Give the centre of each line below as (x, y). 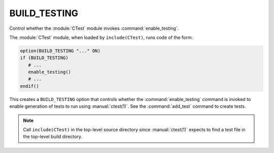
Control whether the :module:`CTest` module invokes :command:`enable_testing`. (94, 28)
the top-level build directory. (53, 137)
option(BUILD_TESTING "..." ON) (60, 51)
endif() (29, 86)
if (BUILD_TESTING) (44, 58)
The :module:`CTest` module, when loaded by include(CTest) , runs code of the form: (101, 37)
